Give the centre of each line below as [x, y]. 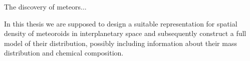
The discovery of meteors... [45, 6]
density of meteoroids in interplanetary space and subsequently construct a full [125, 33]
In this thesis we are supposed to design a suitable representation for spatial [121, 23]
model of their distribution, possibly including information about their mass [120, 43]
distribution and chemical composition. [64, 53]
